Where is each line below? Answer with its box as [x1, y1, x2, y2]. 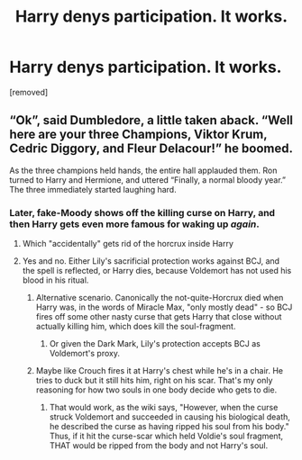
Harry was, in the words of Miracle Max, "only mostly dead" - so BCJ [35, 302, 293, 312]
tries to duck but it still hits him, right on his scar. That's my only [35, 375, 273, 386]
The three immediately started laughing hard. [9, 184, 178, 194]
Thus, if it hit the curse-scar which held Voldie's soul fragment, [49, 430, 284, 442]
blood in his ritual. [22, 275, 89, 285]
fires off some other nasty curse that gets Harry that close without [35, 311, 282, 322]
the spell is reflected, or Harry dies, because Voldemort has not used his [22, 266, 292, 276]
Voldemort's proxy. [49, 348, 120, 359]
